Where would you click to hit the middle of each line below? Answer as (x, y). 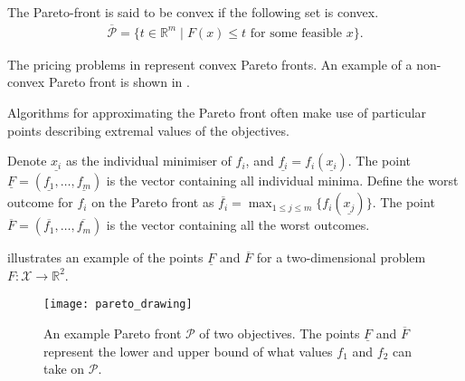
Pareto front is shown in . (119, 82)
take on (64, 369)
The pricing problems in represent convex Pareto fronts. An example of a (210, 64)
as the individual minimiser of (148, 161)
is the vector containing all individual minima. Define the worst (282, 181)
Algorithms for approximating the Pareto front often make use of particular (217, 113)
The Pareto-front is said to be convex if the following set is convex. (193, 12)
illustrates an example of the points (105, 257)
